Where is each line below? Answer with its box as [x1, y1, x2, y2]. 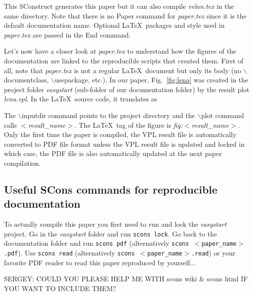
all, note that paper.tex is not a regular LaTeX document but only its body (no [4, 65, 241, 75]
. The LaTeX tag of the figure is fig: [74, 119, 183, 130]
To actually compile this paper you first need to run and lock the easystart [4, 219, 227, 229]
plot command [201, 110, 244, 120]
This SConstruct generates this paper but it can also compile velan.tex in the [4, 1, 234, 11]
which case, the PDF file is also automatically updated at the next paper [4, 148, 222, 158]
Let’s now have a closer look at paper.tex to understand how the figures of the [4, 46, 236, 56]
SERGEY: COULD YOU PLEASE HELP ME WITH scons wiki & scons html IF [4, 274, 248, 284]
